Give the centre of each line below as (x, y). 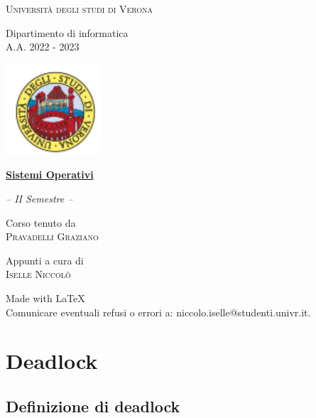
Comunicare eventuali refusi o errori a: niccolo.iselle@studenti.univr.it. (158, 312)
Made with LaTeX (45, 298)
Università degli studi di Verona (80, 9)
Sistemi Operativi (50, 175)
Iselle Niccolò (38, 274)
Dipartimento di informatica (67, 32)
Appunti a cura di (45, 260)
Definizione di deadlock (93, 406)
